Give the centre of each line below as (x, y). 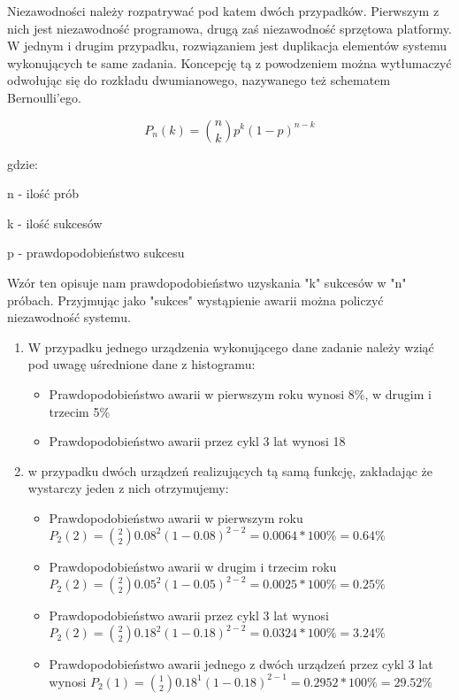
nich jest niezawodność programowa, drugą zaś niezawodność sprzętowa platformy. (229, 28)
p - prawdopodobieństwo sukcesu (96, 253)
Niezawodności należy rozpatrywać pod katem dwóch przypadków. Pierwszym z (223, 11)
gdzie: (23, 163)
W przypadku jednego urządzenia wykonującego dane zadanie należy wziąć (231, 346)
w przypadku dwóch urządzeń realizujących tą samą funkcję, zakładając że (230, 470)
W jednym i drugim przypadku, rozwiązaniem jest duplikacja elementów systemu (227, 46)
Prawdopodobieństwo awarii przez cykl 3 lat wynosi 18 (197, 441)
